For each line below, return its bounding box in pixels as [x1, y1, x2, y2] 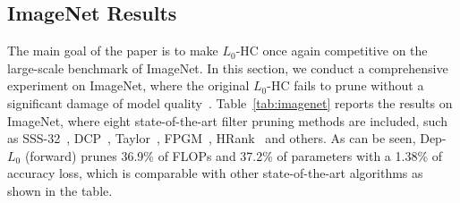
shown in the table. [7, 181, 113, 199]
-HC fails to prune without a [267, 76, 424, 95]
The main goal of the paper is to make [7, 41, 218, 60]
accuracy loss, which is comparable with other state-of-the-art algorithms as [7, 164, 423, 182]
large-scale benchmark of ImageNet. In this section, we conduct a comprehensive [7, 58, 448, 77]
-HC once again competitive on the [235, 41, 428, 60]
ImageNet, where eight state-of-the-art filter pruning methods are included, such [7, 111, 447, 130]
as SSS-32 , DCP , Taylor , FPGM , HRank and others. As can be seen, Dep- [7, 129, 447, 148]
